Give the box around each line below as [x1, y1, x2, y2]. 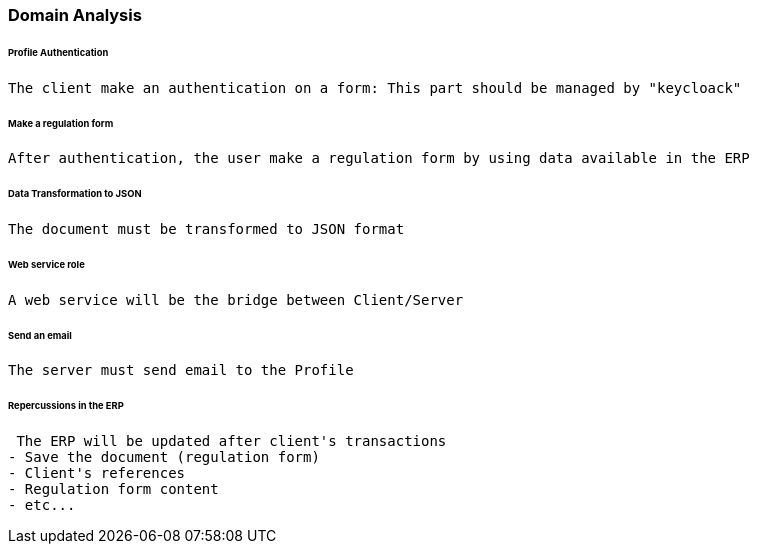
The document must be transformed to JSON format [8, 221, 405, 238]
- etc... [8, 497, 76, 514]
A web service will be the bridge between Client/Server [8, 291, 464, 308]
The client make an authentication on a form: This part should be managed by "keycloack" [8, 79, 742, 96]
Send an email [8, 329, 72, 341]
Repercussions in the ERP [8, 400, 124, 412]
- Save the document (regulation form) [8, 449, 320, 466]
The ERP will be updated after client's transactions [16, 433, 447, 450]
